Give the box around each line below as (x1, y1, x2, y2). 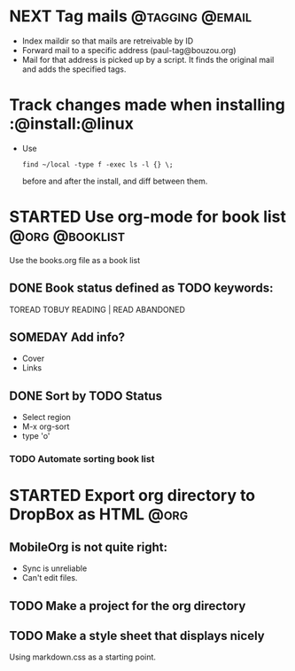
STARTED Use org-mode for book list (9, 207, 286, 227)
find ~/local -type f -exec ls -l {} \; (21, 160, 174, 169)
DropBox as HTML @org (9, 504, 189, 525)
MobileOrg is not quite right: (9, 539, 168, 555)
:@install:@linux (9, 113, 135, 134)
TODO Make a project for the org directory (9, 598, 246, 613)
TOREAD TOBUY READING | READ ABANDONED (9, 304, 186, 315)
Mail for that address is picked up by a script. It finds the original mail (21, 54, 275, 65)
